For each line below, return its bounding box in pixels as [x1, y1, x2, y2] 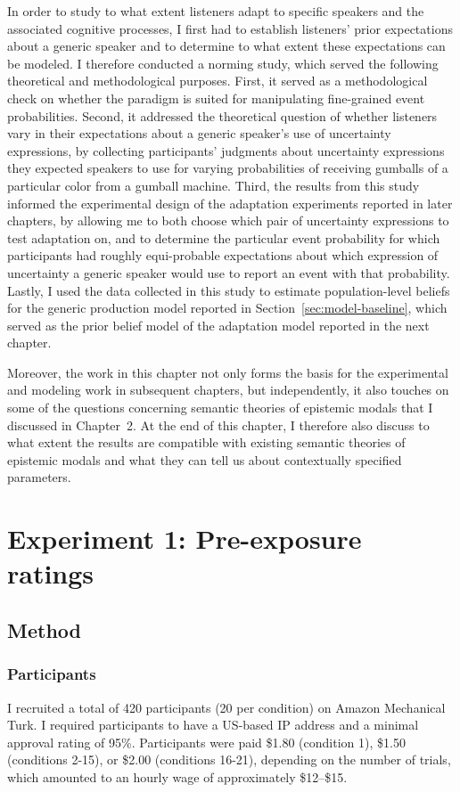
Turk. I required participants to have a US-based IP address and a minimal [7, 715, 419, 734]
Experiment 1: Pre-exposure [7, 520, 362, 557]
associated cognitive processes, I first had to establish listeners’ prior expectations [7, 19, 453, 37]
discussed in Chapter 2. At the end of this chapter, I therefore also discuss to [7, 415, 430, 434]
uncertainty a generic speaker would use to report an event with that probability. [7, 263, 450, 282]
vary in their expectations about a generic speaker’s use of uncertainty [7, 124, 391, 143]
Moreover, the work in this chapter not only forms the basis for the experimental [7, 363, 448, 381]
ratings [7, 555, 94, 592]
